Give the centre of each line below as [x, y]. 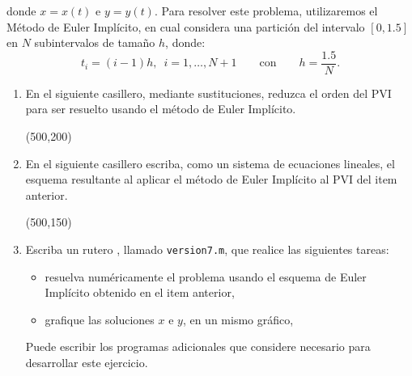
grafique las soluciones [100, 319]
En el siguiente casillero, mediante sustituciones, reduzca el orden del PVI [208, 93]
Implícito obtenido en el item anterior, [140, 292]
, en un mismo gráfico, [238, 319]
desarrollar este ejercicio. [87, 363]
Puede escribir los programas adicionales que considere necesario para [198, 346]
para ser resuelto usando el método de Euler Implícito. [161, 109]
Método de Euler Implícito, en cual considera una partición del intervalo [186, 26]
